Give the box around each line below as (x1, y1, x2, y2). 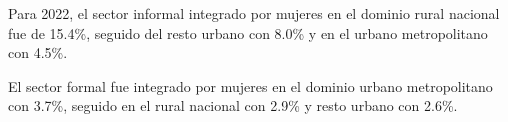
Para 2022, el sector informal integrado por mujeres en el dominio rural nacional (8, 3, 500, 23)
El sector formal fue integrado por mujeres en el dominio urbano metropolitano (8, 75, 493, 96)
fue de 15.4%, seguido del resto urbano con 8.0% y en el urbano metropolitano (8, 22, 488, 43)
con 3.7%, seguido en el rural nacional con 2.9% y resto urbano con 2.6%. (8, 95, 458, 116)
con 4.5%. (8, 42, 68, 63)
